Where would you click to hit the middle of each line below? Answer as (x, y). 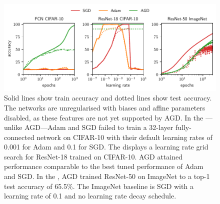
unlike (13, 127)
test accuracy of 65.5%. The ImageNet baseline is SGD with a (99, 186)
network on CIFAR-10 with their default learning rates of (124, 137)
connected (19, 137)
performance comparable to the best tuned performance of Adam (104, 166)
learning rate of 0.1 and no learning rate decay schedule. (90, 196)
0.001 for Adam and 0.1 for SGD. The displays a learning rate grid (106, 147)
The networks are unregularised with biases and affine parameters (105, 107)
